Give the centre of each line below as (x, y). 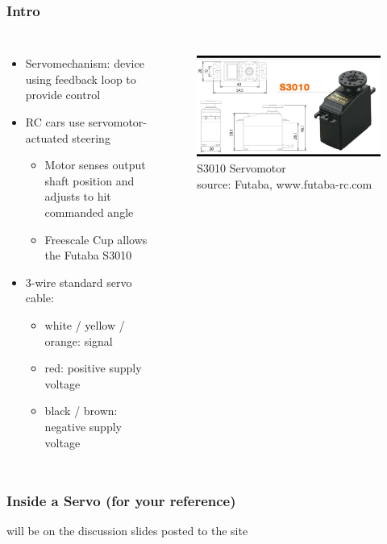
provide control (63, 95)
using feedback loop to (81, 79)
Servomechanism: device (85, 63)
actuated (47, 137)
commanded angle (89, 212)
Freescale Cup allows (96, 239)
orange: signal (79, 341)
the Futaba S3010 (88, 255)
